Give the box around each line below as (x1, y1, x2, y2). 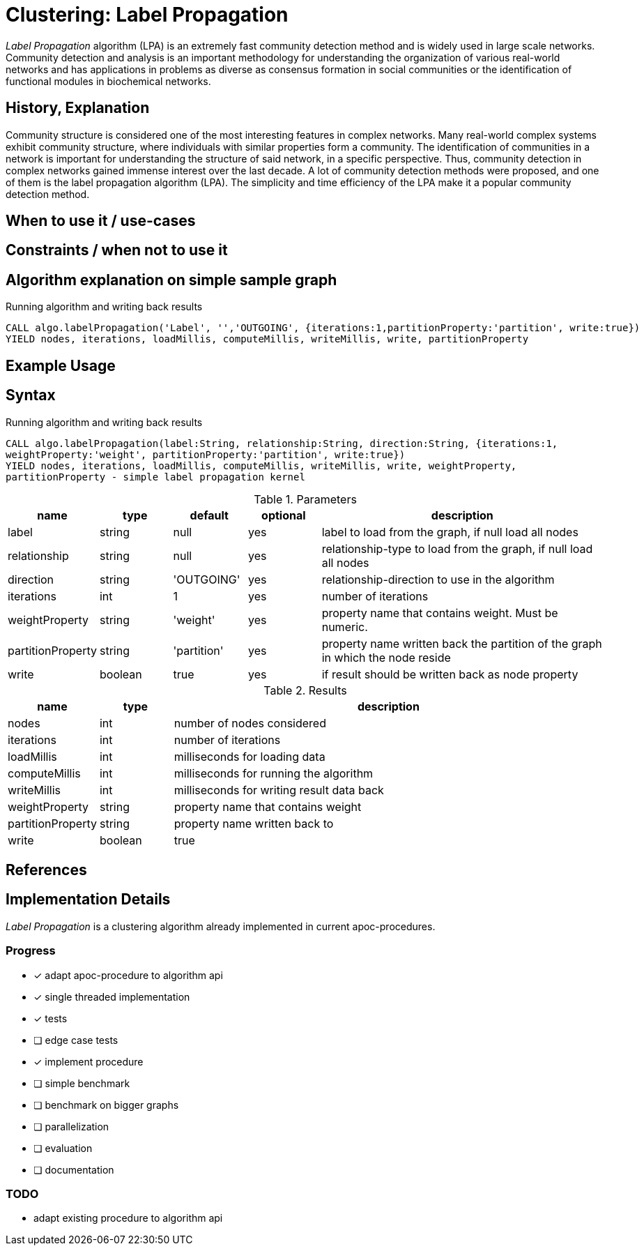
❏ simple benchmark (33, 1077, 130, 1089)
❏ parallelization (33, 1120, 109, 1132)
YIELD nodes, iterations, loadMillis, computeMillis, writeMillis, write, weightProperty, (6, 460, 517, 471)
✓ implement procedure (33, 1055, 144, 1068)
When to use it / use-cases (6, 212, 196, 230)
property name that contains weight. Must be (321, 605, 558, 620)
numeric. (321, 619, 368, 634)
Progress (6, 943, 56, 958)
